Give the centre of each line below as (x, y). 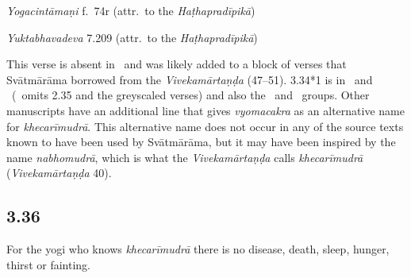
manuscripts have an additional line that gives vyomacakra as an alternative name (205, 110)
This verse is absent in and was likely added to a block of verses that (177, 64)
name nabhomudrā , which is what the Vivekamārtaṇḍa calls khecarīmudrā (185, 157)
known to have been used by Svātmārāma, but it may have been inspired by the (201, 142)
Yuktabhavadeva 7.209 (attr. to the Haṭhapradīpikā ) (132, 37)
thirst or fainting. (48, 264)
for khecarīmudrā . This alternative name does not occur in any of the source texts (205, 126)
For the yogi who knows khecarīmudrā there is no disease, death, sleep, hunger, (198, 249)
